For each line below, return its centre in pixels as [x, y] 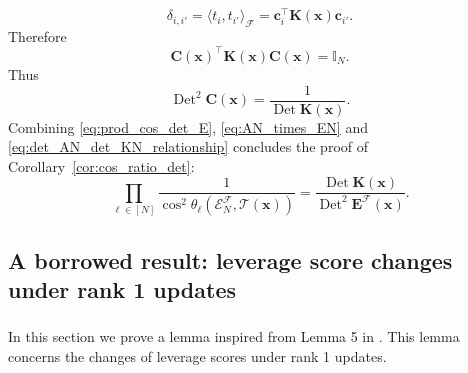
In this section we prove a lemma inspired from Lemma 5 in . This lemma [234, 336]
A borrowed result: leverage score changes [230, 259]
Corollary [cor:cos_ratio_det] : [101, 165]
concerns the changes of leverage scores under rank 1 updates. [197, 356]
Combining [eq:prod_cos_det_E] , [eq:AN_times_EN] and [188, 126]
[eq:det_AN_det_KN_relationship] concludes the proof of [188, 146]
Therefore [37, 35]
